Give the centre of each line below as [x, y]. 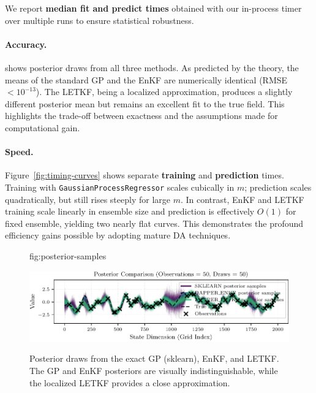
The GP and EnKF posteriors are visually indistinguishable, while [154, 371]
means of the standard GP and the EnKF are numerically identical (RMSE [146, 79]
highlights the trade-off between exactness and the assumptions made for [141, 116]
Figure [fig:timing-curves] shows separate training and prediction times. [145, 175]
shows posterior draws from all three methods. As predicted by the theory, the [152, 67]
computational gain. [43, 127]
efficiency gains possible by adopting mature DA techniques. [118, 235]
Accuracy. [26, 44]
